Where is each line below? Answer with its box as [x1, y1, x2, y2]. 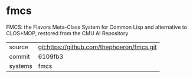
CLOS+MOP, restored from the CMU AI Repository [6, 29, 129, 36]
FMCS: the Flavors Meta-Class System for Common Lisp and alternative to [6, 23, 188, 30]
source [9, 43, 28, 51]
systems [9, 62, 32, 70]
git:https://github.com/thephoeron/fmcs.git [38, 43, 157, 51]
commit [9, 52, 30, 60]
